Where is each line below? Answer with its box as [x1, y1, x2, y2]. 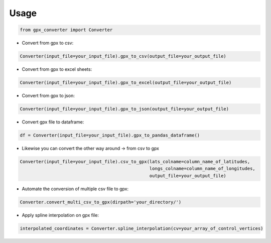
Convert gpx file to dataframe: [22, 119, 84, 125]
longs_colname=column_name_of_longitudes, [149, 166, 255, 172]
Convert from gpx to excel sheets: [22, 66, 92, 72]
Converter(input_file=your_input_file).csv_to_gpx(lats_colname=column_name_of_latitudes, [20, 159, 250, 164]
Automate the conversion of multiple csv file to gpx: [22, 186, 129, 192]
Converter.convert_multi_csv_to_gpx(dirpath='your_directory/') [20, 199, 182, 205]
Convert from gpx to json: [22, 93, 75, 99]
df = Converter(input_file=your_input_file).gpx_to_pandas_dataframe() [20, 133, 200, 138]
